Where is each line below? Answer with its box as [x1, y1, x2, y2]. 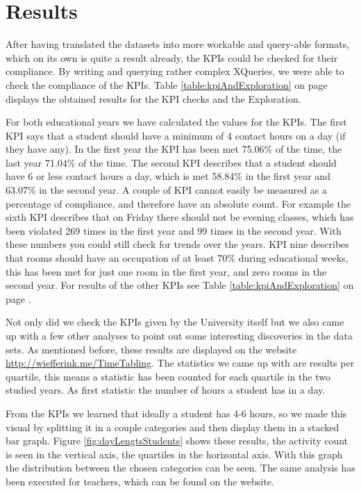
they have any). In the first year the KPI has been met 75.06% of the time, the [6, 142, 342, 156]
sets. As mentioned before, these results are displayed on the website [6, 342, 297, 356]
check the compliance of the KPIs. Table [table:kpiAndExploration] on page [6, 77, 328, 92]
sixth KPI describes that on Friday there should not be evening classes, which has [6, 210, 354, 224]
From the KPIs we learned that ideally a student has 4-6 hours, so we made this [6, 406, 347, 420]
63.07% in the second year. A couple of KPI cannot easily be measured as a [6, 183, 327, 197]
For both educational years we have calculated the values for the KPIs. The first [6, 115, 347, 129]
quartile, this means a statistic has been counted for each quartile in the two [6, 369, 330, 383]
